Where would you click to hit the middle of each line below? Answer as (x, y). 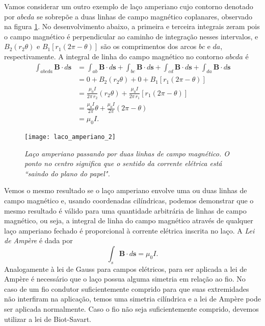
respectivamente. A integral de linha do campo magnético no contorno (114, 56)
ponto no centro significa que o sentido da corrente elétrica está (123, 163)
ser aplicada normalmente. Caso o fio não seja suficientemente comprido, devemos (131, 309)
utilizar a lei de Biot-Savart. (48, 319)
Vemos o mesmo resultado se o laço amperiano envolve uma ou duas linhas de (126, 190)
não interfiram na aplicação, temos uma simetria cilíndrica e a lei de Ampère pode (132, 299)
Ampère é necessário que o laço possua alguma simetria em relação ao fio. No (125, 279)
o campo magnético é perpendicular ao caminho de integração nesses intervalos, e (131, 36)
